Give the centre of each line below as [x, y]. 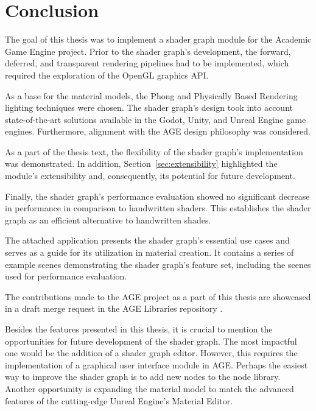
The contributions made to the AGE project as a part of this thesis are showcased [158, 296]
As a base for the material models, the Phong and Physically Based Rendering [151, 95]
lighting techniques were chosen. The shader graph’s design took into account [149, 107]
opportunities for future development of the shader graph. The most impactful [151, 341]
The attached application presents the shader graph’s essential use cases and [147, 240]
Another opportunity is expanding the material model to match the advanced [149, 388]
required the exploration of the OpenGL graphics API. [107, 75]
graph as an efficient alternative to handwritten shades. [108, 220]
